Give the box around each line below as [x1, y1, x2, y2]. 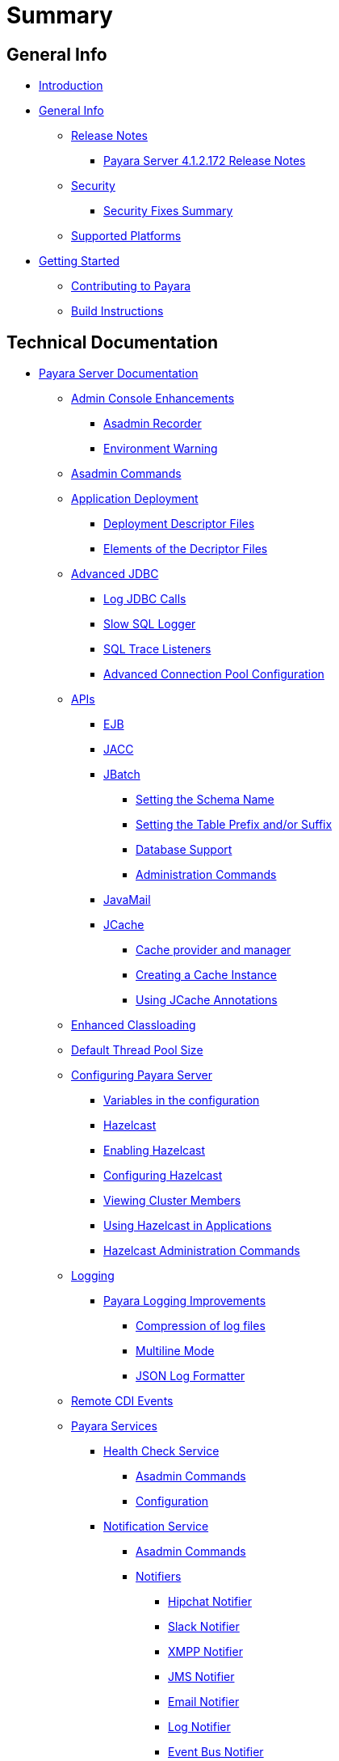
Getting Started [39, 254, 120, 268]
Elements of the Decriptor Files [103, 542, 268, 556]
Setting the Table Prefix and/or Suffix [136, 817, 333, 832]
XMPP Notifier [168, 1645, 243, 1659]
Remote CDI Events [71, 1394, 174, 1408]
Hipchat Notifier [168, 1594, 252, 1609]
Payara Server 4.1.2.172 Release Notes [103, 154, 306, 168]
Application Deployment [71, 492, 199, 506]
